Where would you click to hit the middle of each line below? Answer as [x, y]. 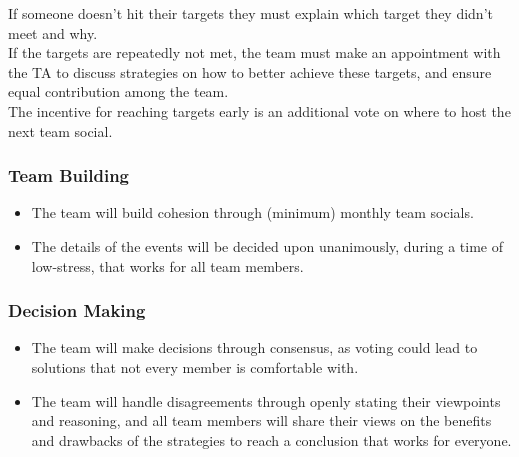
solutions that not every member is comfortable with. [195, 366]
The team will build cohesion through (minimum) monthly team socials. [252, 212]
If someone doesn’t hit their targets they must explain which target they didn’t [250, 13]
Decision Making [77, 310]
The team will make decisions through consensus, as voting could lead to [254, 347]
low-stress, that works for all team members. [167, 265]
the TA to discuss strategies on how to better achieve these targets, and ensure [250, 71]
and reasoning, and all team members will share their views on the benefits [261, 420]
